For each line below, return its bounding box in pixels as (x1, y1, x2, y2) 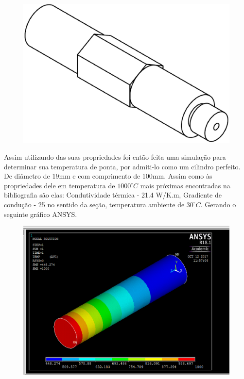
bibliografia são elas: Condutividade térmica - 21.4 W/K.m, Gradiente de (4, 190, 222, 200)
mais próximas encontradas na (140, 180, 230, 190)
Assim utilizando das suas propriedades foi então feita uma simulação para (4, 151, 226, 162)
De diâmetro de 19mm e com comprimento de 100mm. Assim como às (4, 171, 212, 181)
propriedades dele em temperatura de (4, 180, 115, 190)
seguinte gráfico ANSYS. (4, 209, 77, 219)
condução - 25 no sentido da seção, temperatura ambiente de (4, 199, 185, 209)
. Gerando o (200, 199, 236, 209)
